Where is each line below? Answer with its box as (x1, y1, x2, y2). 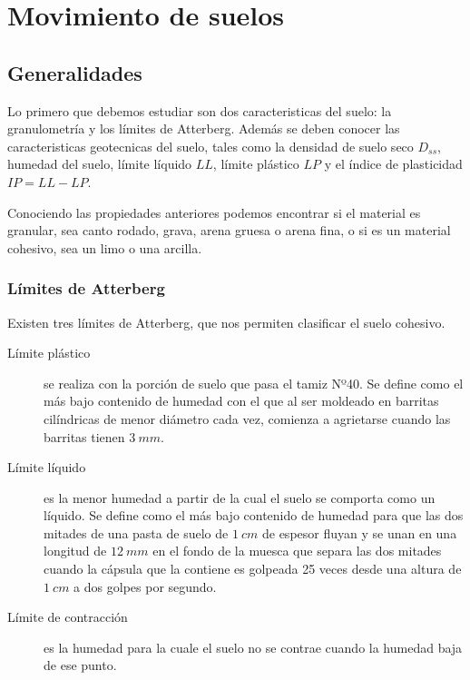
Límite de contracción (7, 607, 128, 626)
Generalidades (7, 58, 142, 86)
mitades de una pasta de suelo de (44, 523, 229, 542)
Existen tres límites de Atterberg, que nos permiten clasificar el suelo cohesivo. (7, 312, 446, 331)
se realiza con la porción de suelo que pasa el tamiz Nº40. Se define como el (44, 373, 464, 392)
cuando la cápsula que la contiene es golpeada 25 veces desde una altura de (44, 559, 462, 578)
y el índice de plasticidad (324, 154, 463, 173)
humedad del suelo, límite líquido (7, 154, 192, 173)
